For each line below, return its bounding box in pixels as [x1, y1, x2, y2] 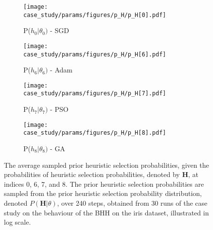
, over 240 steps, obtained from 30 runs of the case [57, 198, 208, 208]
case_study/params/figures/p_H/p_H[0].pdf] [23, 11, 166, 18]
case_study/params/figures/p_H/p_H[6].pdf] [23, 51, 166, 58]
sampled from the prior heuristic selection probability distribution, [4, 188, 202, 198]
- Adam [50, 65, 72, 75]
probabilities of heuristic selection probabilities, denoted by [4, 169, 180, 179]
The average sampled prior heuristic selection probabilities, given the [4, 159, 209, 170]
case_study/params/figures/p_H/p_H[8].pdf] [23, 129, 166, 137]
